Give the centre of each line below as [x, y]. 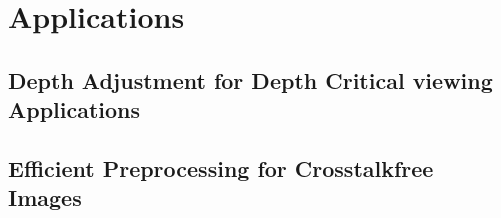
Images [45, 197]
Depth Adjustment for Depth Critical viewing [250, 79]
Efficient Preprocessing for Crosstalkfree [221, 167]
